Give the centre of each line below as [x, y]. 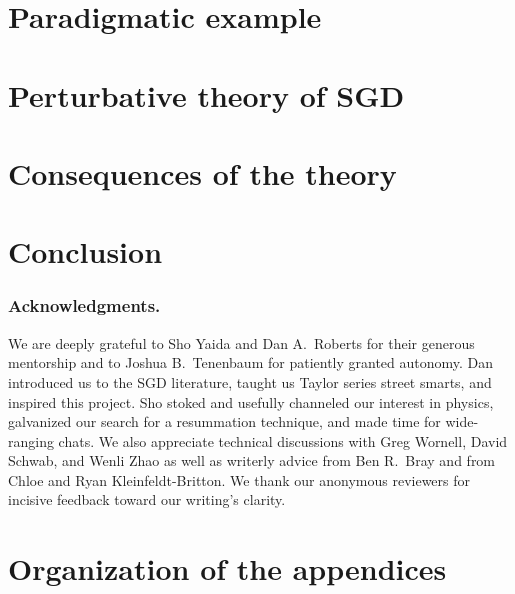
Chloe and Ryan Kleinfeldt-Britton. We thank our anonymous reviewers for [239, 479]
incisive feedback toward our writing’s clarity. [147, 499]
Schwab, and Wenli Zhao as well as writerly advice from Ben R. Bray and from [252, 460]
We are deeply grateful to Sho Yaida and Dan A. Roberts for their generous [241, 342]
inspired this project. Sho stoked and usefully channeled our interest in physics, [251, 401]
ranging [31, 440]
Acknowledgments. [84, 305]
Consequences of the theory [202, 172]
